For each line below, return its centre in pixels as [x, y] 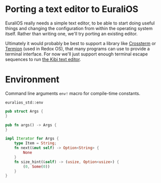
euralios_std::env [24, 102]
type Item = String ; [35, 143]
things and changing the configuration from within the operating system [79, 28]
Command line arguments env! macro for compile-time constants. [73, 93]
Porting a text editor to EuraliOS [72, 9]
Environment [32, 80]
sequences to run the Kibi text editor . [43, 59]
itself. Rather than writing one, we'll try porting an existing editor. [72, 33]
